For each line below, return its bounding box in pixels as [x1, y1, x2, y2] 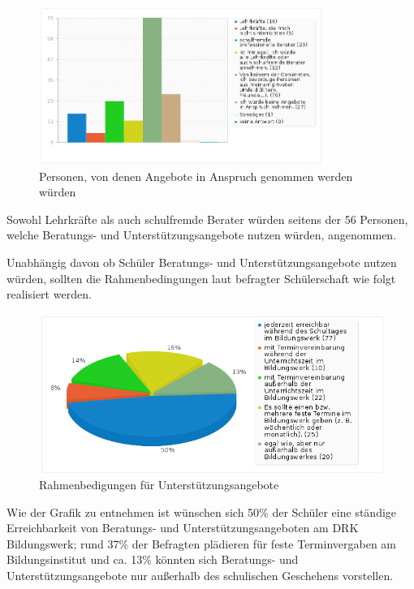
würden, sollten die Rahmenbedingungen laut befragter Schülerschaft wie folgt [6, 269, 396, 286]
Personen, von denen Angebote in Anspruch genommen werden [39, 167, 353, 184]
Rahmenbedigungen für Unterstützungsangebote [39, 476, 279, 493]
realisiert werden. [6, 286, 92, 303]
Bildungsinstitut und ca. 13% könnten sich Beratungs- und [6, 551, 299, 568]
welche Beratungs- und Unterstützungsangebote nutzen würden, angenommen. [6, 226, 397, 243]
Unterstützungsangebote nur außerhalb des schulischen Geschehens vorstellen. [6, 566, 394, 583]
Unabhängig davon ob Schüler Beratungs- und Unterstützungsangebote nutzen [6, 254, 397, 271]
